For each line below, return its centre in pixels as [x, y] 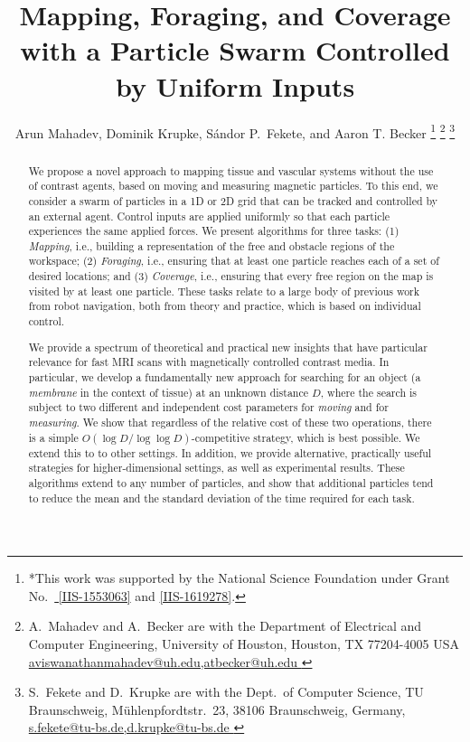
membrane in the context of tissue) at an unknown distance [169, 392]
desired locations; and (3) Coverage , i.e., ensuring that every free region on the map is [231, 276]
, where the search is [369, 392]
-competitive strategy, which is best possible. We [305, 437]
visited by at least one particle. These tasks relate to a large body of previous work [224, 291]
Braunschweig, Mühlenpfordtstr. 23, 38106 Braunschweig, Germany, [217, 709]
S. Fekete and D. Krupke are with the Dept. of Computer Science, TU [226, 692]
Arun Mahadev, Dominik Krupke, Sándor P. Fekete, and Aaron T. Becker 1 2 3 [235, 131]
